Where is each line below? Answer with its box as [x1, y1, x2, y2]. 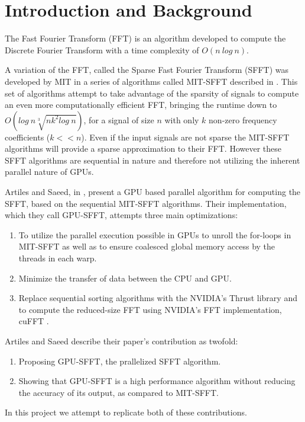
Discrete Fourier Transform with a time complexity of [5, 43, 199, 56]
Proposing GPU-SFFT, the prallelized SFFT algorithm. [18, 354, 221, 367]
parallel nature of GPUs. [5, 165, 94, 178]
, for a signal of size [83, 113, 154, 126]
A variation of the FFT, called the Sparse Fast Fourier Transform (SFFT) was [5, 63, 289, 76]
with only [164, 113, 199, 126]
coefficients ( [5, 130, 50, 143]
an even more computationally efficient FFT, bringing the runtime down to [5, 98, 277, 111]
